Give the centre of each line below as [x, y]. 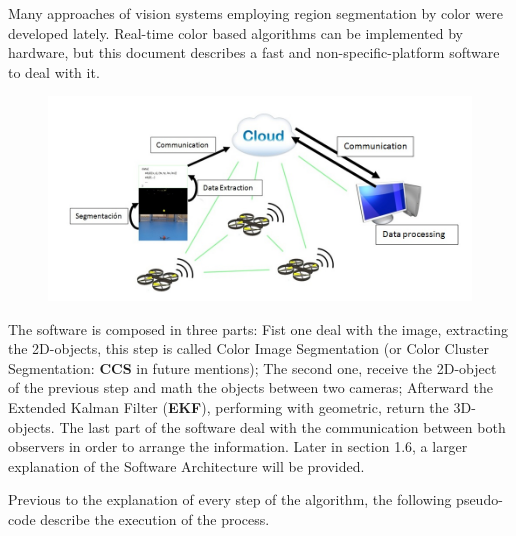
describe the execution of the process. [155, 518]
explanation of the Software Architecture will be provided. [186, 465]
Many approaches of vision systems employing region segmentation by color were [255, 13]
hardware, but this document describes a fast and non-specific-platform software [254, 52]
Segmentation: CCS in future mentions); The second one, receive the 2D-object [252, 367]
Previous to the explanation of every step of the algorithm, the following [230, 499]
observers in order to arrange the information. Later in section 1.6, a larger [238, 446]
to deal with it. [54, 71]
